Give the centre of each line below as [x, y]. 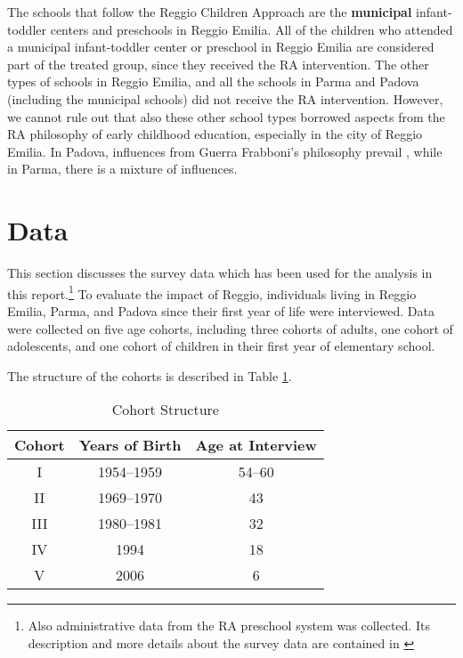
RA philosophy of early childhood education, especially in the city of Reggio [215, 134]
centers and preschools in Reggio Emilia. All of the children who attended [252, 29]
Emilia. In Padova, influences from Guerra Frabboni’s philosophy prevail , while [225, 151]
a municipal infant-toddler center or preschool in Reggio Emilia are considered [221, 47]
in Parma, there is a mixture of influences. [122, 169]
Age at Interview [256, 445]
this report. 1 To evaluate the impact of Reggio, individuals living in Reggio [212, 292]
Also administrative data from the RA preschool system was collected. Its [229, 626]
